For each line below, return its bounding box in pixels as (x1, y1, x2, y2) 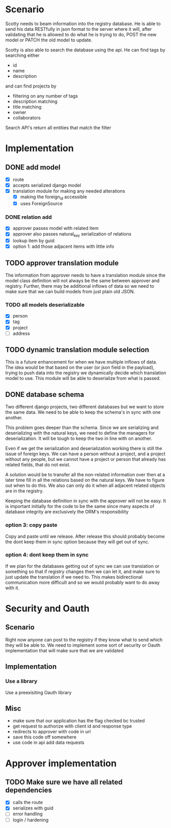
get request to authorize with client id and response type (12, 723, 132, 729)
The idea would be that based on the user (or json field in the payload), (5, 365, 155, 371)
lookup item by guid (12, 238, 55, 244)
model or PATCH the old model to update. (5, 37, 93, 43)
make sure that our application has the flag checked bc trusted (12, 718, 145, 724)
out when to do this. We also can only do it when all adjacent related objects (5, 482, 165, 489)
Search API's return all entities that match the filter (5, 124, 111, 131)
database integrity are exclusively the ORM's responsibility (5, 508, 129, 515)
